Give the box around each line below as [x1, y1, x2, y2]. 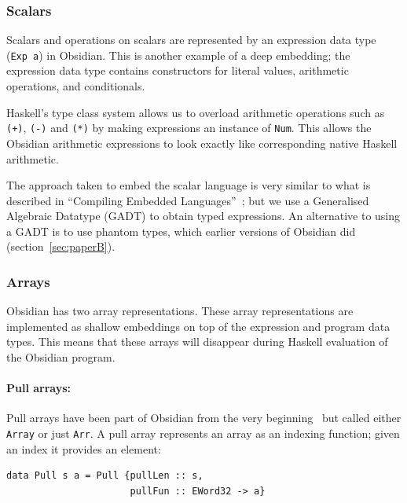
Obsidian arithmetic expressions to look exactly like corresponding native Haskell [6, 134, 398, 151]
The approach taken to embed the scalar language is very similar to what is [6, 177, 371, 193]
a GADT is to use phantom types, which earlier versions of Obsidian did [6, 222, 356, 239]
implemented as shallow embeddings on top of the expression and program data [6, 318, 390, 334]
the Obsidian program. [6, 349, 115, 365]
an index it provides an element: [6, 440, 161, 457]
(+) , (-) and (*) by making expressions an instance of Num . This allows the [6, 119, 372, 136]
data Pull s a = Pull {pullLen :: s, [6, 470, 203, 482]
